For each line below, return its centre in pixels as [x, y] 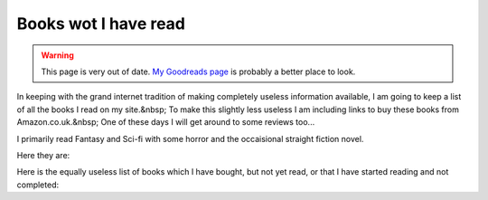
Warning [57, 55]
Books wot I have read [101, 24]
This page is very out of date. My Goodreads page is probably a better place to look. [198, 71]
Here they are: [43, 155]
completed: [38, 185]
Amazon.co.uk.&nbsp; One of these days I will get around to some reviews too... [166, 122]
